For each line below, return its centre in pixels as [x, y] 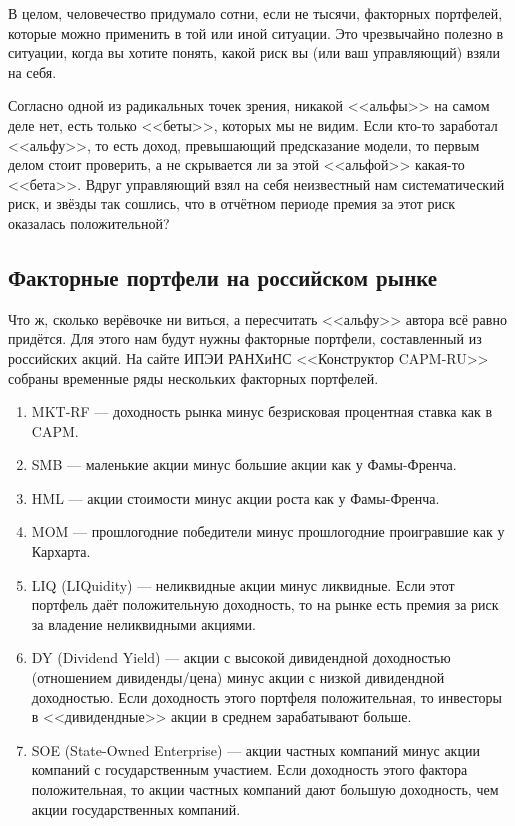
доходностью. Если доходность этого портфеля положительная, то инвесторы [266, 696]
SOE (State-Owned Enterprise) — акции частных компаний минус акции [255, 749]
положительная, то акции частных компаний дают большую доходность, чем [265, 789]
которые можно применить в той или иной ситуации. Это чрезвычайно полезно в [256, 32]
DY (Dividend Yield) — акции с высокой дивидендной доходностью [241, 657]
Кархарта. [61, 551]
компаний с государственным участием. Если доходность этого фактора [249, 769]
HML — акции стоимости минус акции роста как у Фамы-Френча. [235, 497]
